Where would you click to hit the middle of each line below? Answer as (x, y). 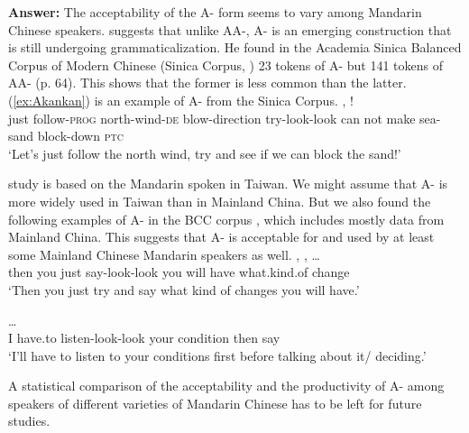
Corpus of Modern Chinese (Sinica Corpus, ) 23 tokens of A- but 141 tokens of (225, 64)
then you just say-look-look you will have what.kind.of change (179, 272)
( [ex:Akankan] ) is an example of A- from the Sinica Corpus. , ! (181, 100)
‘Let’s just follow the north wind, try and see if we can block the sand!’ (205, 153)
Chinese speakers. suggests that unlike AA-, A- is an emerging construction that (230, 29)
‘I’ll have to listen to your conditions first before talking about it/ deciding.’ (217, 355)
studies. (29, 421)
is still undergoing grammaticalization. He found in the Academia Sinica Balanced (235, 47)
